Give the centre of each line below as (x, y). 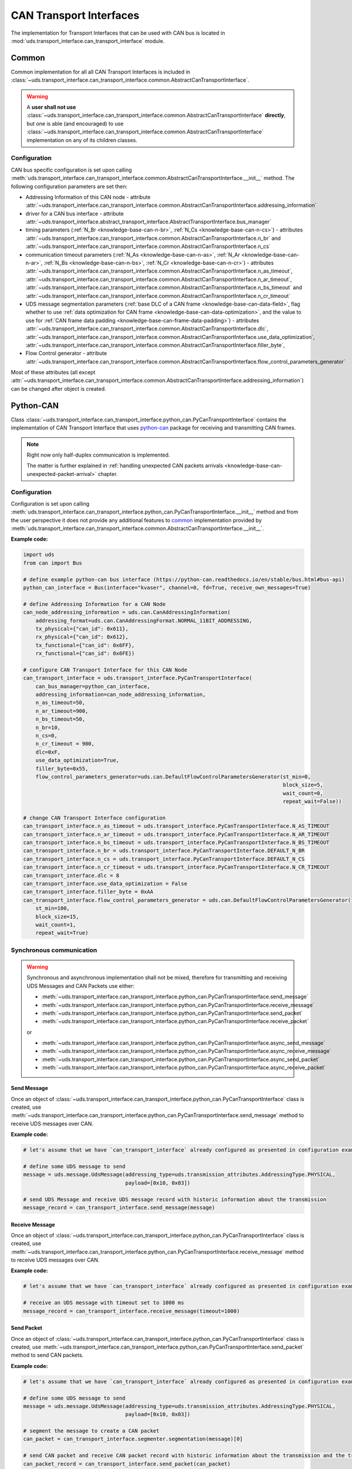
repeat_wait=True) (62, 933)
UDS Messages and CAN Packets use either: (81, 986)
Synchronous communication (54, 950)
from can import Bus (53, 563)
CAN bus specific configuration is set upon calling (71, 170)
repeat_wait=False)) (312, 801)
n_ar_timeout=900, (62, 711)
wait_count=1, (56, 925)
